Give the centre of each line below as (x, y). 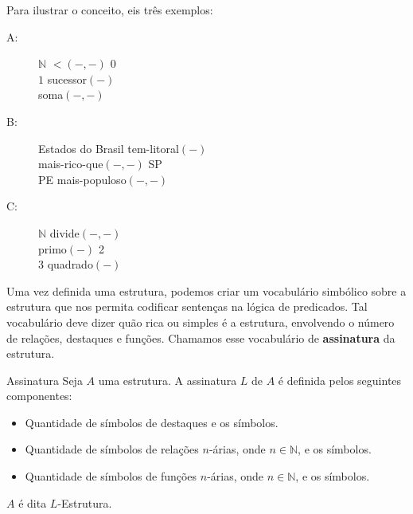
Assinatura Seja (45, 380)
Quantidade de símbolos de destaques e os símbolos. (152, 422)
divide (64, 232)
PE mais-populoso (82, 179)
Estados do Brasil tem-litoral (109, 148)
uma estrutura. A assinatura (168, 380)
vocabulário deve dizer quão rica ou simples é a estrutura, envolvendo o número (201, 322)
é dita (33, 502)
